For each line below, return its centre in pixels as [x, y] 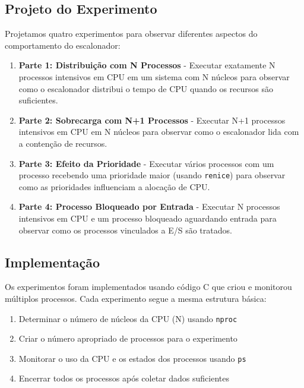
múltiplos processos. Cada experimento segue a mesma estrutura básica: [136, 298]
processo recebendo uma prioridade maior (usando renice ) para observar [152, 175]
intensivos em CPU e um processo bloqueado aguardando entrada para [148, 218]
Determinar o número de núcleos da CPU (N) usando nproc [128, 318]
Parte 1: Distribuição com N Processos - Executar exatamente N [147, 65]
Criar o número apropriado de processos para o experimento [128, 338]
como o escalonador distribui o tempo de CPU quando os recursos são [146, 88]
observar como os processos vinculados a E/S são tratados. [125, 230]
